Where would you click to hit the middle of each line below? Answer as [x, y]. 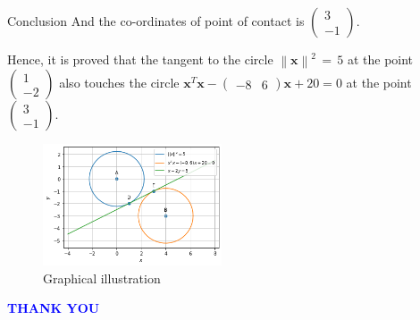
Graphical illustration [102, 278]
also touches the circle [119, 83]
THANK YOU [54, 308]
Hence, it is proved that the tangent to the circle [140, 59]
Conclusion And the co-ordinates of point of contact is [156, 21]
